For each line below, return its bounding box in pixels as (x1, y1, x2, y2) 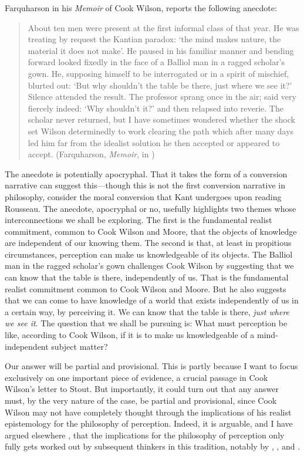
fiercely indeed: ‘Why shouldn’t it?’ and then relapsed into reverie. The (28, 102, 283, 114)
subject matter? (51, 340, 108, 352)
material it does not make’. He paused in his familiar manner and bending (28, 44, 294, 56)
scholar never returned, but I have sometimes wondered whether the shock (28, 113, 295, 126)
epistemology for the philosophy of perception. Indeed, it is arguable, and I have (5, 417, 293, 430)
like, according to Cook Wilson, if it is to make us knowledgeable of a (5, 329, 255, 341)
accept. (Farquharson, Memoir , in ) (28, 148, 155, 160)
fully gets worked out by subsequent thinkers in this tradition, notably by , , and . (5, 440, 300, 452)
